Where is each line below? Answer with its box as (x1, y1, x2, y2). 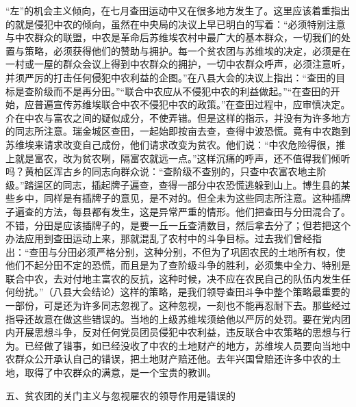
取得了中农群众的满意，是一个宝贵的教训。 (24, 365, 216, 380)
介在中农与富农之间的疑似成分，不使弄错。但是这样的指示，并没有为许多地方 (5, 110, 351, 124)
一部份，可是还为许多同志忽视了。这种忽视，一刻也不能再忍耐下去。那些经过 (5, 298, 351, 313)
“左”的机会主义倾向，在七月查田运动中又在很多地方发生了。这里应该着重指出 (5, 3, 351, 17)
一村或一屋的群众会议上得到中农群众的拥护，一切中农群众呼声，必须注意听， (5, 57, 351, 71)
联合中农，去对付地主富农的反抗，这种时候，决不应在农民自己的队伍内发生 (5, 271, 341, 285)
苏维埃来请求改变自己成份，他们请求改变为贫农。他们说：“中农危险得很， (5, 137, 336, 151)
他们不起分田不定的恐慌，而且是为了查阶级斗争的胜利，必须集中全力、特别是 (5, 258, 351, 272)
